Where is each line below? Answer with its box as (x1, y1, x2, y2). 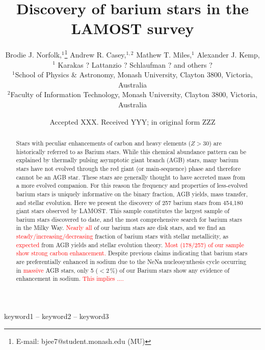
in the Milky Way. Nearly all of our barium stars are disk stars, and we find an (16, 223, 226, 232)
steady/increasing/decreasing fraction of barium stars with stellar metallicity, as (16, 232, 228, 241)
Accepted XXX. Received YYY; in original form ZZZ (49, 116, 216, 127)
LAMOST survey (71, 18, 194, 39)
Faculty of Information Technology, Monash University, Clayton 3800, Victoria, (10, 89, 258, 100)
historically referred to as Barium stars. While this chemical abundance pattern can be (16, 147, 247, 156)
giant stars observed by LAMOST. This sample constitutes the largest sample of (16, 207, 230, 215)
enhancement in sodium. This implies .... (16, 274, 124, 283)
